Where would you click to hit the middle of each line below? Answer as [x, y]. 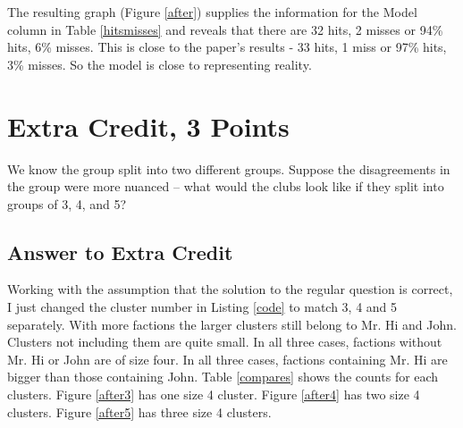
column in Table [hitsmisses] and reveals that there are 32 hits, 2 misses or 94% [225, 29]
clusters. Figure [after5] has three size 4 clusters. [139, 411]
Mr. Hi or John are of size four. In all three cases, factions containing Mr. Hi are [227, 359]
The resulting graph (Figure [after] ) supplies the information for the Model [212, 12]
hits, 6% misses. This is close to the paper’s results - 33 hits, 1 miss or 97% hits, [227, 47]
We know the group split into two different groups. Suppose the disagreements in [229, 168]
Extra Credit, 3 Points [148, 126]
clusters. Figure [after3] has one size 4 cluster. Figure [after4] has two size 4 [214, 394]
